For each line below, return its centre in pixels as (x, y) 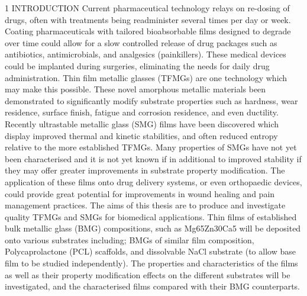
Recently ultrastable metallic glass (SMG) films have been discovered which (142, 123)
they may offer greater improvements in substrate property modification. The (145, 170)
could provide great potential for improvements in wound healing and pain (140, 193)
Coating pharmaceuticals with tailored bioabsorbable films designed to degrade (148, 31)
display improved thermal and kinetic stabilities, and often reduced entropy (141, 135)
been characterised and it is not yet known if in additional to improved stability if (153, 158)
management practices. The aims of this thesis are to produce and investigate (145, 205)
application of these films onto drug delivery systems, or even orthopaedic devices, (153, 181)
